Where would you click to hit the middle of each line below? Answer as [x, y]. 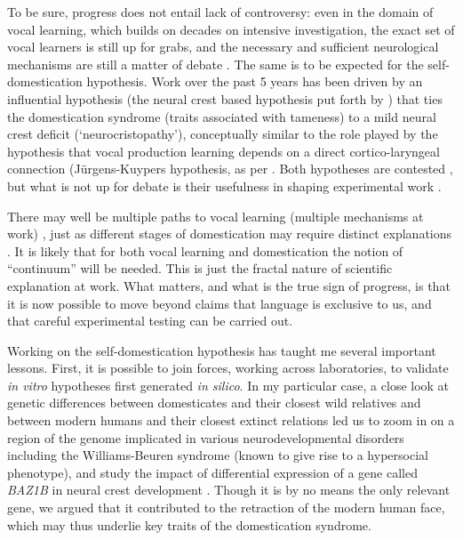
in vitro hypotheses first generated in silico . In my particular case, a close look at [228, 385]
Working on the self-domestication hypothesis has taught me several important [222, 350]
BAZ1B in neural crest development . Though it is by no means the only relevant [229, 490]
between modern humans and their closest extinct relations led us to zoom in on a [231, 420]
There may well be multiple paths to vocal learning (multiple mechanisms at [216, 216]
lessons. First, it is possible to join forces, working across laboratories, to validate [228, 368]
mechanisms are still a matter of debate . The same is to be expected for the [216, 64]
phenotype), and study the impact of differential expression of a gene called [212, 472]
